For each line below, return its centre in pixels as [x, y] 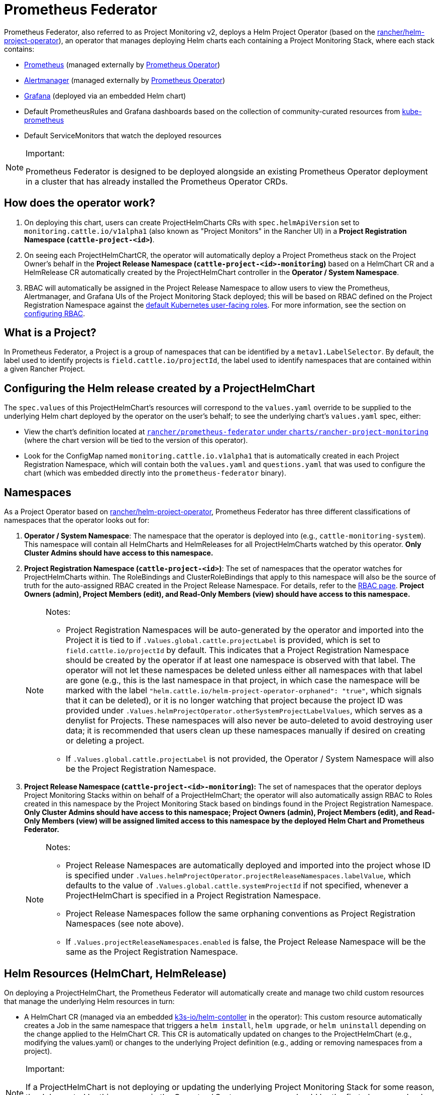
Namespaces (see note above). [125, 924]
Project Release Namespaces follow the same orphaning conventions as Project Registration [241, 914]
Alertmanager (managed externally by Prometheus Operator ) [125, 80]
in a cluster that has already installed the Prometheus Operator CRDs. [157, 181]
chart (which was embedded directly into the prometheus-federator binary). [155, 473]
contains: [19, 49]
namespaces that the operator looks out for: [77, 520]
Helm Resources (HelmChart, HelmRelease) [115, 973]
